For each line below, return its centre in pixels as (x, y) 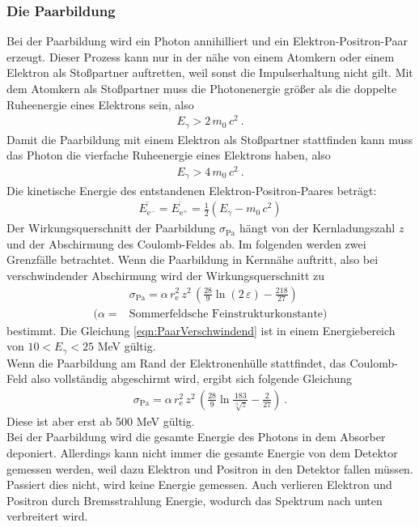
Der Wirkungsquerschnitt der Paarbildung (111, 228)
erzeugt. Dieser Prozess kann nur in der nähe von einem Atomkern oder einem (201, 56)
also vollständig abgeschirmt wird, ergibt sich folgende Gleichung (191, 378)
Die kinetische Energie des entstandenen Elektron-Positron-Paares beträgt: (192, 190)
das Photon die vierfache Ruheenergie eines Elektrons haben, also (169, 155)
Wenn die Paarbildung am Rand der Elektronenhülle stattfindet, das (176, 362)
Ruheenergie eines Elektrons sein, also (100, 104)
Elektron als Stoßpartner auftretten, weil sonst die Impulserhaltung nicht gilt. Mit (210, 72)
